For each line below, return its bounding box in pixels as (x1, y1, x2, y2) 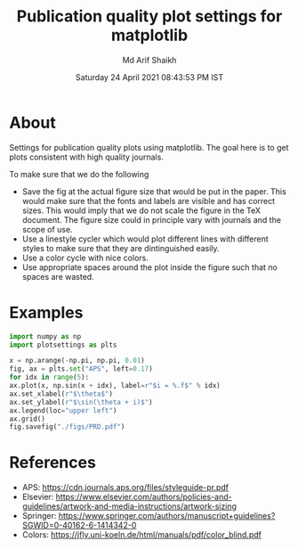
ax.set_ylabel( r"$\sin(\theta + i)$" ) (9, 397, 153, 406)
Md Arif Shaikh (122, 54, 177, 65)
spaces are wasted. (21, 271, 95, 282)
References (9, 453, 96, 473)
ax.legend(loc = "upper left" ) (9, 406, 117, 415)
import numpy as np (9, 332, 82, 340)
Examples (9, 302, 84, 323)
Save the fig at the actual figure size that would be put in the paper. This (21, 185, 286, 197)
